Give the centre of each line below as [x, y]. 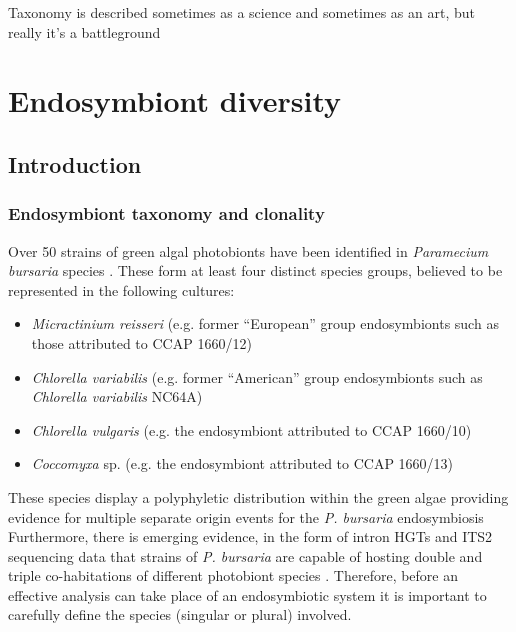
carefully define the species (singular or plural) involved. [180, 614]
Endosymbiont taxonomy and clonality [166, 213]
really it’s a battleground [84, 31]
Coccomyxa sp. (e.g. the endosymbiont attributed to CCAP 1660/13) [242, 463]
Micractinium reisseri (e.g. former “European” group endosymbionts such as [265, 323]
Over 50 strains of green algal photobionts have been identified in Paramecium [248, 250]
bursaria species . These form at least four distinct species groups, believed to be [255, 270]
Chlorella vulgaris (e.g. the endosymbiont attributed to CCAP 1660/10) [251, 429]
